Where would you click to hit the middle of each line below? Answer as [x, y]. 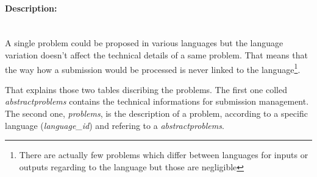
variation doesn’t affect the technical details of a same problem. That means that [156, 54]
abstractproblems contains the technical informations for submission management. [157, 101]
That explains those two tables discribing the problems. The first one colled [146, 89]
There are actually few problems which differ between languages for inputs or [164, 155]
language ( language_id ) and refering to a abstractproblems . [115, 125]
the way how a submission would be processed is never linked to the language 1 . [153, 68]
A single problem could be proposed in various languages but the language [144, 43]
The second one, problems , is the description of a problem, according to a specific [156, 113]
